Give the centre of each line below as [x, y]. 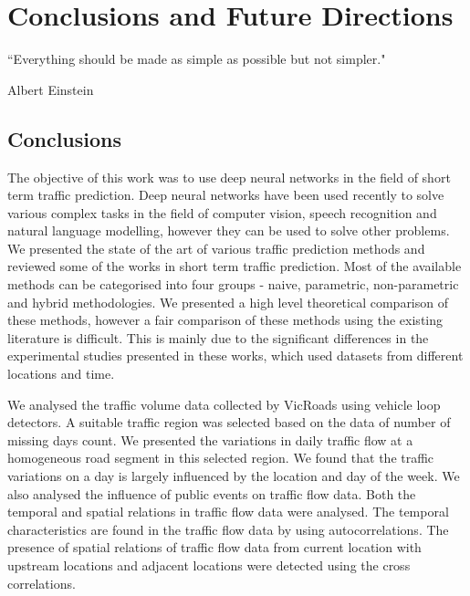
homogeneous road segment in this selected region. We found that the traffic [221, 458]
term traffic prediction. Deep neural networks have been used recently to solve [226, 195]
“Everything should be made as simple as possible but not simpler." [197, 59]
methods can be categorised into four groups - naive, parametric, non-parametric [233, 284]
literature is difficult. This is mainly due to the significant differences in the [218, 337]
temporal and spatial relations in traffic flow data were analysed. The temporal [228, 512]
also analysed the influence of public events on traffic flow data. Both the [212, 493]
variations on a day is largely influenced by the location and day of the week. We [234, 476]
